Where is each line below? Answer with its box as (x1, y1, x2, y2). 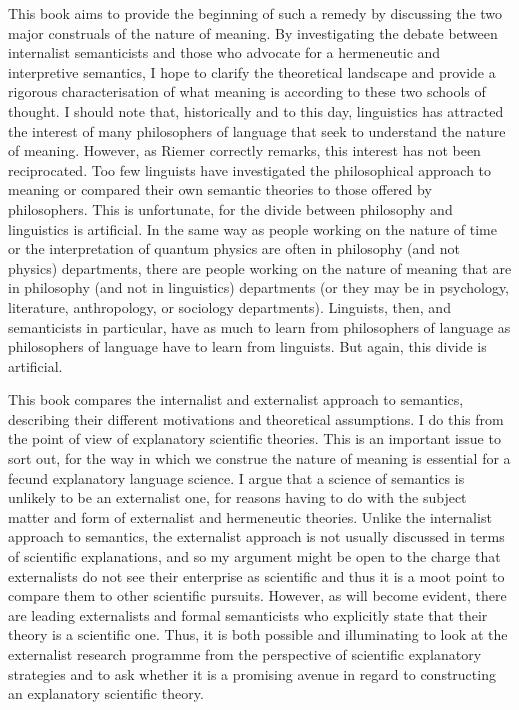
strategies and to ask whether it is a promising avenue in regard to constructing (8, 663, 496, 684)
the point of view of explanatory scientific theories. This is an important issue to (8, 428, 501, 449)
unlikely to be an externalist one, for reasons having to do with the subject (8, 487, 467, 508)
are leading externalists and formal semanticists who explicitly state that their (8, 604, 488, 625)
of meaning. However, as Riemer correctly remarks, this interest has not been (8, 140, 481, 161)
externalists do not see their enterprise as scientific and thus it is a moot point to (8, 565, 505, 586)
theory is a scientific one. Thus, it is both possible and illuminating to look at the (8, 624, 508, 645)
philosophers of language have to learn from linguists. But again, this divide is (8, 336, 487, 357)
